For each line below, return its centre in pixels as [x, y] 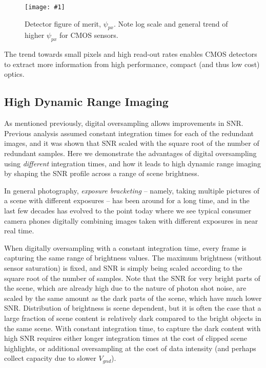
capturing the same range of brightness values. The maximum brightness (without [133, 258]
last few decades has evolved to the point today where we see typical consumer [128, 210]
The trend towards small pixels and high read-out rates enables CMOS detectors [131, 54]
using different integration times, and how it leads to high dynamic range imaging [132, 163]
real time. [19, 231]
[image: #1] [45, 7]
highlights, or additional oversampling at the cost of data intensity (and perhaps [130, 348]
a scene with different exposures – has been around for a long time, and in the [127, 200]
